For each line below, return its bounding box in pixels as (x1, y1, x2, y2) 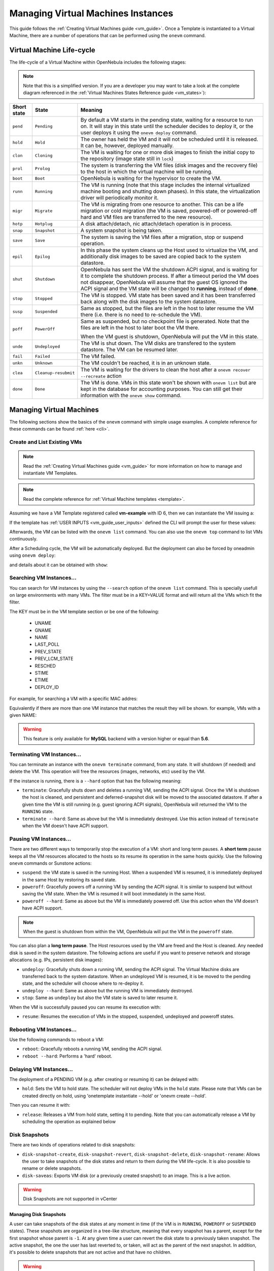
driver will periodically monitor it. (80, 194, 159, 201)
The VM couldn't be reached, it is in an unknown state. (80, 359, 211, 367)
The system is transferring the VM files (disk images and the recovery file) (80, 162, 258, 169)
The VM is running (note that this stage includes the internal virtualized (80, 181, 250, 189)
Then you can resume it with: (9, 1102, 71, 1108)
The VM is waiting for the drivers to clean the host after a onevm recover (80, 366, 251, 373)
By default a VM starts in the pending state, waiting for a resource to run (80, 116, 253, 124)
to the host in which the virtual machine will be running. (80, 168, 213, 175)
